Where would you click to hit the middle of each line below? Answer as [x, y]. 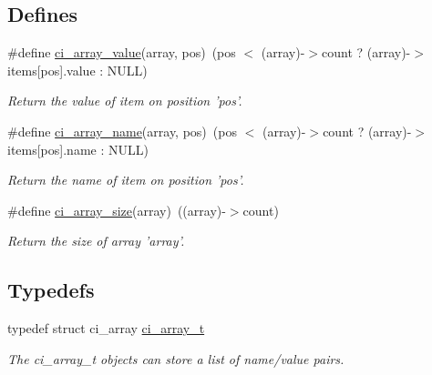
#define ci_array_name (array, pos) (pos [122, 131]
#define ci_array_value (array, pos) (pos [122, 52]
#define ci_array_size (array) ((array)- [117, 210]
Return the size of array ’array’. [96, 241]
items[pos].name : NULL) [78, 149]
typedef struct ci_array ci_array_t [106, 328]
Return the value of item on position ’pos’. [125, 101]
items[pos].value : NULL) [77, 70]
